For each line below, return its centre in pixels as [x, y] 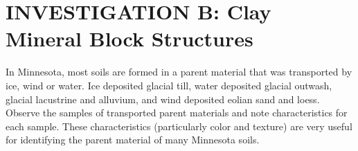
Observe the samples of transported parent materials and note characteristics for [177, 113]
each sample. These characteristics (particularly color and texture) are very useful [179, 126]
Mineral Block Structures [129, 38]
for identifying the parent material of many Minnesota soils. [133, 140]
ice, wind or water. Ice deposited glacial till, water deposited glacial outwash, [169, 85]
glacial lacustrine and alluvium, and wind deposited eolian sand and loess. [163, 99]
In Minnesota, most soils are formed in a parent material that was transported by [179, 72]
